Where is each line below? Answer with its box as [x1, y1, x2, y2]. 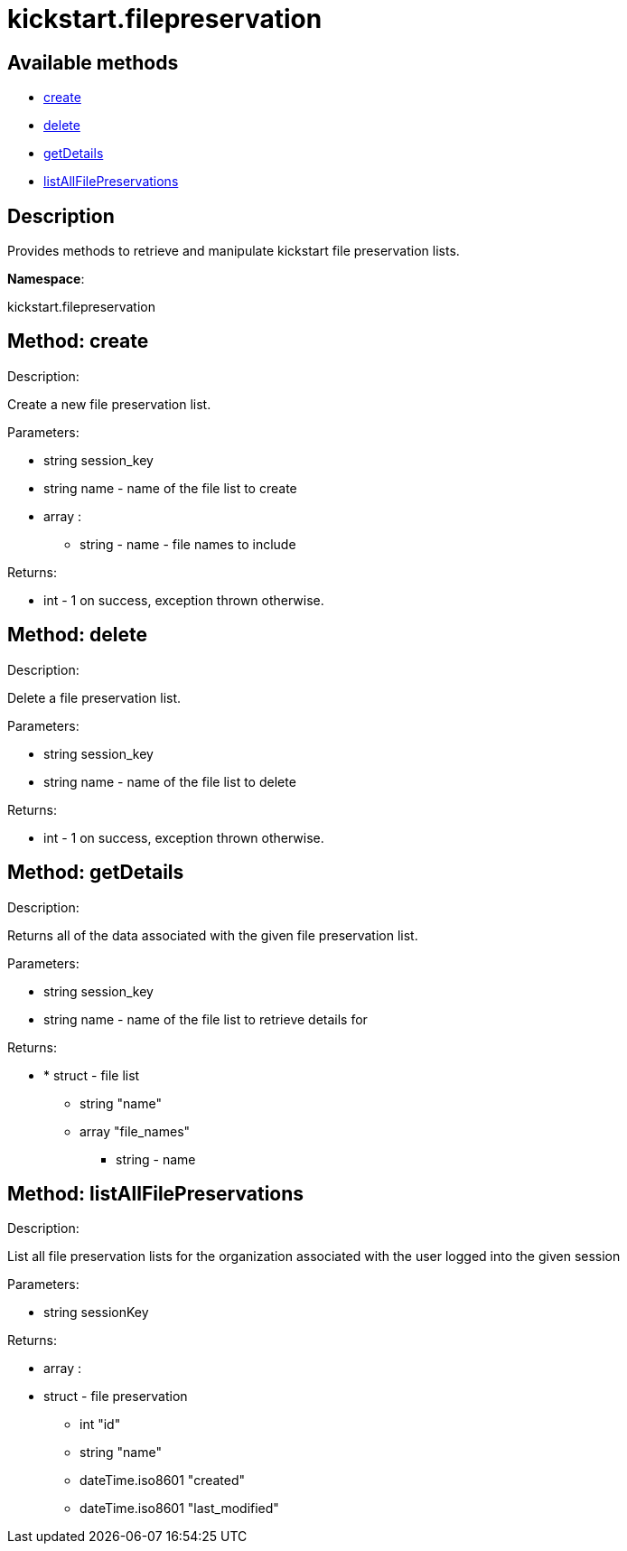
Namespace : [7, 271, 85, 287]
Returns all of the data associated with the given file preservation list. [7, 927, 418, 943]
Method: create [7, 330, 149, 353]
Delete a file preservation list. [7, 689, 182, 705]
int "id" [80, 1416, 121, 1433]
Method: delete [7, 623, 147, 647]
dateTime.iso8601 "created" [80, 1472, 246, 1489]
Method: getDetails [7, 861, 184, 884]
